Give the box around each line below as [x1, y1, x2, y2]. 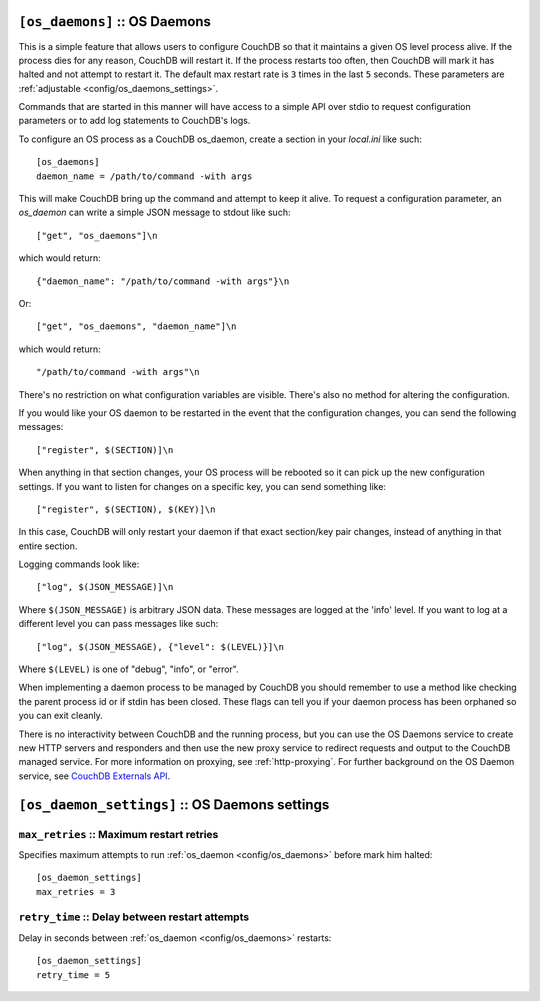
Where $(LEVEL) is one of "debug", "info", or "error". [18, 663, 239, 675]
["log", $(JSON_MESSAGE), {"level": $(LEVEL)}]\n [36, 641, 285, 652]
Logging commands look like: [18, 558, 140, 570]
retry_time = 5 [36, 969, 111, 980]
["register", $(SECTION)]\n [36, 444, 174, 455]
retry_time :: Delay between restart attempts [18, 910, 250, 924]
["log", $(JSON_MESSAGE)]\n [36, 581, 174, 593]
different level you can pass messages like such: [18, 618, 219, 630]
